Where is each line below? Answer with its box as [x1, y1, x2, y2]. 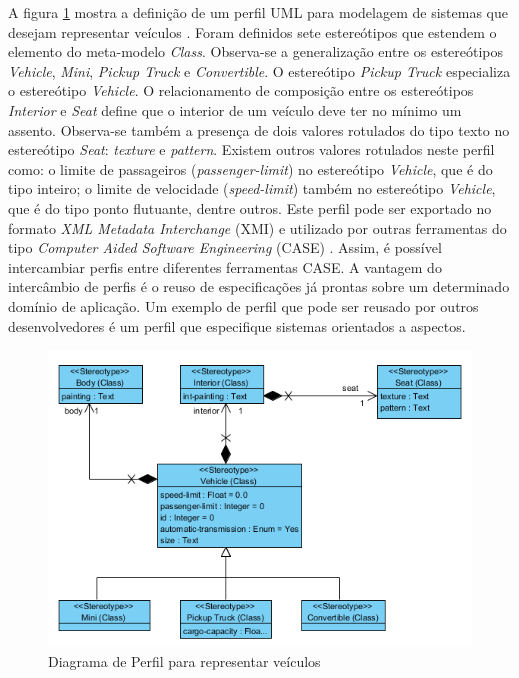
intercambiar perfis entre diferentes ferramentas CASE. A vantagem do [8, 256, 442, 277]
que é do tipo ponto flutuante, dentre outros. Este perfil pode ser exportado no [8, 197, 492, 218]
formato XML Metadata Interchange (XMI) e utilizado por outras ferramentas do [8, 217, 507, 238]
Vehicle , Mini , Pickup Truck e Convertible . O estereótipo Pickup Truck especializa [8, 60, 511, 81]
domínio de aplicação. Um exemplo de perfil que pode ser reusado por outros [8, 295, 479, 316]
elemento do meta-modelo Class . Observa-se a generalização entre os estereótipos [8, 41, 504, 62]
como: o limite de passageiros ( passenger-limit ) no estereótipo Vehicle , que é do [8, 158, 493, 179]
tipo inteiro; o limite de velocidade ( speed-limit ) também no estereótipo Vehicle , [8, 178, 496, 199]
